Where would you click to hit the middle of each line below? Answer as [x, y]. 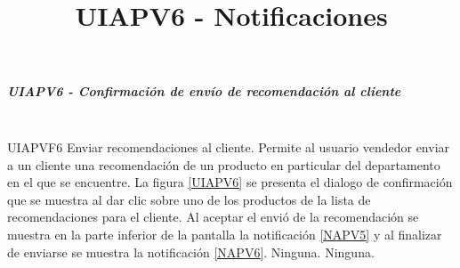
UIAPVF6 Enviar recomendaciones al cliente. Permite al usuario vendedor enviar [229, 146]
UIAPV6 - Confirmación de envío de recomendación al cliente [204, 91]
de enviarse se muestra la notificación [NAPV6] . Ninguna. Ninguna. [191, 252]
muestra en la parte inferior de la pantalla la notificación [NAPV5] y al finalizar [225, 234]
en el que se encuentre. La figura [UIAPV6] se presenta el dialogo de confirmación [230, 182]
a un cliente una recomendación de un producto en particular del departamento [224, 164]
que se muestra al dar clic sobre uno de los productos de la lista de [189, 199]
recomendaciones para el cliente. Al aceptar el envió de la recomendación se [213, 217]
